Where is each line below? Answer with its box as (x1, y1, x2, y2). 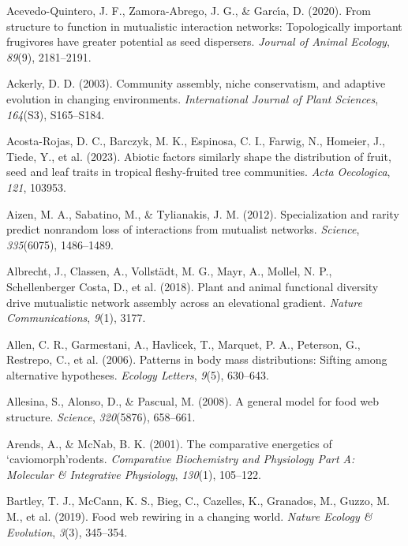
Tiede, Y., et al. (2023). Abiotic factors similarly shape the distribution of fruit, (6, 148, 391, 164)
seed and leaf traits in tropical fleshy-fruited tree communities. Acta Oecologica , (6, 163, 391, 180)
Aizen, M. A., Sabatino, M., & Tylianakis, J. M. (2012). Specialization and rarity (6, 205, 399, 222)
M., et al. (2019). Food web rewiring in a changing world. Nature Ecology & (6, 508, 372, 525)
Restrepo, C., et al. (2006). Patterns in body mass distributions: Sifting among (6, 351, 387, 368)
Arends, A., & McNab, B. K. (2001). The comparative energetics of (6, 435, 332, 451)
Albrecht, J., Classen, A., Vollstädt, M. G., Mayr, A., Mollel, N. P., (6, 263, 332, 279)
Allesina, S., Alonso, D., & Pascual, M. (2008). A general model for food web (6, 393, 380, 409)
